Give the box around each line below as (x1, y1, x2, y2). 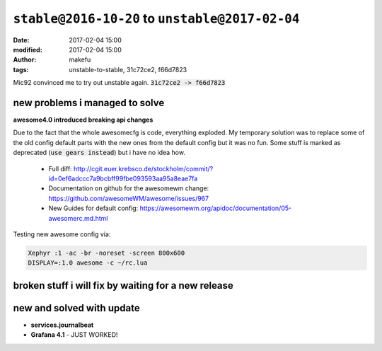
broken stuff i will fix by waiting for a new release (13, 280, 233, 292)
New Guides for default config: (48, 204, 139, 212)
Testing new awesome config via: (13, 230, 111, 238)
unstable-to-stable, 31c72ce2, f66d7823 (69, 65, 187, 74)
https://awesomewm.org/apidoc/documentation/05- (139, 204, 292, 212)
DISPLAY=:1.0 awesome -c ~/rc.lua (28, 259, 148, 267)
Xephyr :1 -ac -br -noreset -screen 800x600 (28, 248, 185, 257)
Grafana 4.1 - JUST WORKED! (30, 330, 118, 339)
